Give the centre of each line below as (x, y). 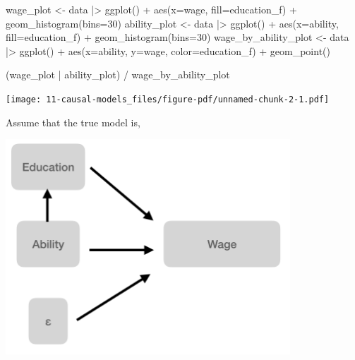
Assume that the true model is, (73, 122)
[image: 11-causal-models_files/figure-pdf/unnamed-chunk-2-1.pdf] (168, 99)
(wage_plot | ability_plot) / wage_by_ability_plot (118, 74)
